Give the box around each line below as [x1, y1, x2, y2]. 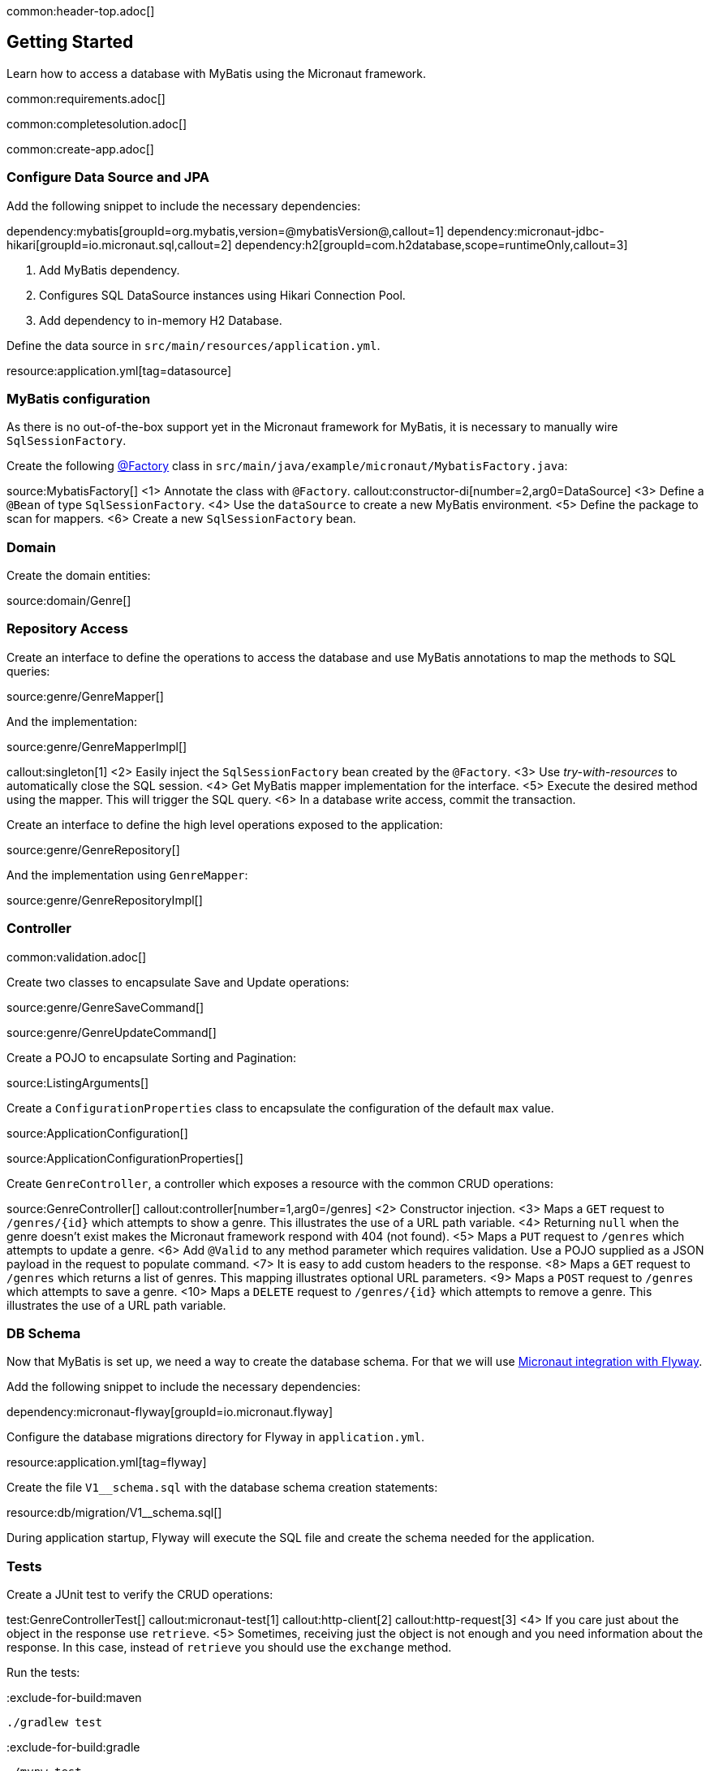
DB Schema [6, 1324, 81, 1341]
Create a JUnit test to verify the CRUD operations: [6, 1587, 273, 1602]
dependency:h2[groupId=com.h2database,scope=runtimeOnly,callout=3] [235, 237, 628, 252]
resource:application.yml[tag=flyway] [6, 1455, 207, 1470]
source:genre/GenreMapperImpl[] [6, 739, 187, 754]
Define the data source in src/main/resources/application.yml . [6, 338, 381, 352]
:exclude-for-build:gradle [6, 1740, 140, 1755]
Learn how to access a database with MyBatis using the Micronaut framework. [6, 66, 427, 80]
